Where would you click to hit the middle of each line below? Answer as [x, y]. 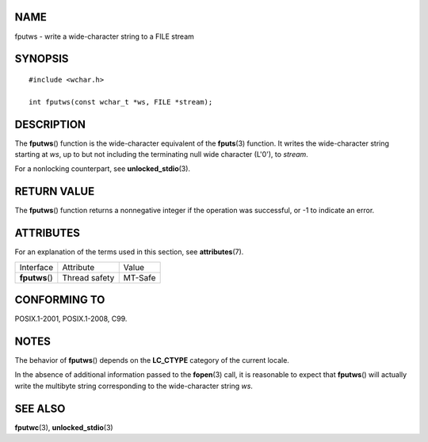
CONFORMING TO [60, 300]
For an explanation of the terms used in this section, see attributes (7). [129, 252]
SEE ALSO [40, 408]
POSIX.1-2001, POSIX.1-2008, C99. [71, 319]
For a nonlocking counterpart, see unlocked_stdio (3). [102, 169]
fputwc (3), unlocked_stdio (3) [64, 427]
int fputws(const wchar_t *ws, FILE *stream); [121, 102]
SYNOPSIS [42, 59]
